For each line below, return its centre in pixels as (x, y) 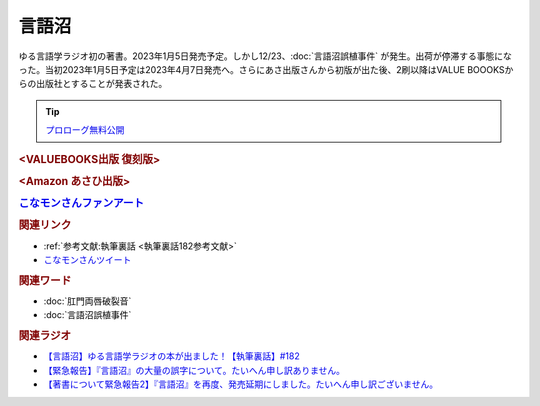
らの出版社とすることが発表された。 (93, 84)
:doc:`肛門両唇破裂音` (87, 301)
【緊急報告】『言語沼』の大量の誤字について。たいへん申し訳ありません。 (194, 370)
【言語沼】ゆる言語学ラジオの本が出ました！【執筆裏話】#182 (171, 356)
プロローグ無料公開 (85, 130)
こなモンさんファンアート (81, 203)
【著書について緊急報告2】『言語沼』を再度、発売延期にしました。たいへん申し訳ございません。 (241, 384)
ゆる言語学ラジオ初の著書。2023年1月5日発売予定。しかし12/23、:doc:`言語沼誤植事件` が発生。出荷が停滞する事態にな (265, 56)
